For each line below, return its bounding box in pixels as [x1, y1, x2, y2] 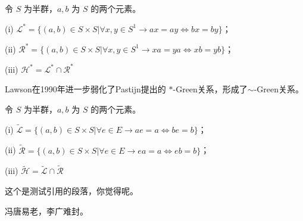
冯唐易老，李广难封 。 [5, 204, 88, 217]
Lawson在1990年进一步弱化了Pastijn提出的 [5, 83, 166, 95]
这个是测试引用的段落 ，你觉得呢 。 [5, 185, 138, 197]
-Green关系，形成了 [173, 83, 248, 95]
